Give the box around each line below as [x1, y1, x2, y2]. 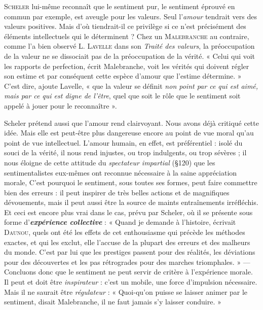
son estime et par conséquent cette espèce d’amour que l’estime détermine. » [4, 71, 242, 81]
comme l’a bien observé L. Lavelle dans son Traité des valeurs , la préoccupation [4, 41, 255, 51]
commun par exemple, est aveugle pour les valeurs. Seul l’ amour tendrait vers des [4, 11, 257, 21]
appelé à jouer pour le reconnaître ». [4, 100, 117, 111]
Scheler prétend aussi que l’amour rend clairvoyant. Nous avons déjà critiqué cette [4, 117, 259, 128]
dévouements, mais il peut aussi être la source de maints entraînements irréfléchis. [4, 197, 258, 208]
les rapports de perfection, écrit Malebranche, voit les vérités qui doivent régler [4, 60, 249, 71]
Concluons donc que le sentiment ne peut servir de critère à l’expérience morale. [4, 266, 253, 277]
